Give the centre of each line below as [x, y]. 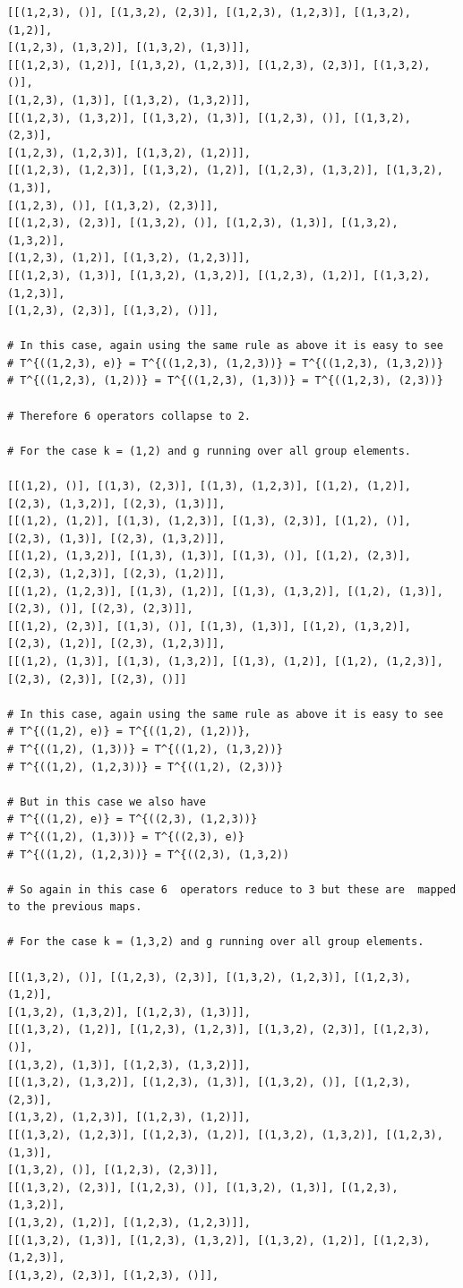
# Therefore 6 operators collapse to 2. [129, 416]
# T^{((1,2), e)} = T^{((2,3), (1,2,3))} [133, 819]
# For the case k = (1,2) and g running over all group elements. [210, 451]
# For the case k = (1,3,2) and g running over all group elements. [216, 942]
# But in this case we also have [107, 802]
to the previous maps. [75, 907]
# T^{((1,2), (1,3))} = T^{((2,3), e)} [126, 836]
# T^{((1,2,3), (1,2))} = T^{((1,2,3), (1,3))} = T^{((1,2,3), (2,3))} [225, 381]
